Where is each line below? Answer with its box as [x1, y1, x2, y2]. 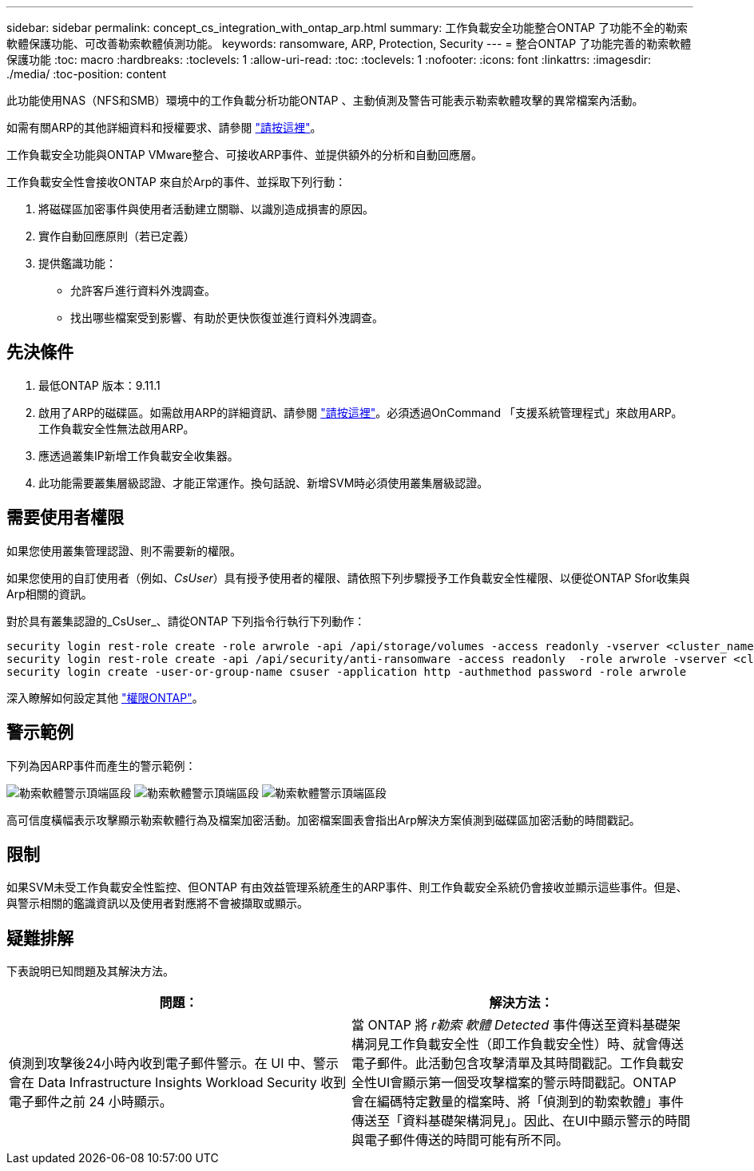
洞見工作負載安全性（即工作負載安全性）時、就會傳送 [364, 1036, 685, 1053]
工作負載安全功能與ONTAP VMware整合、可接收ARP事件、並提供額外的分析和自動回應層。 [6, 148, 483, 161]
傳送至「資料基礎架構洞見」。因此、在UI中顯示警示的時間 [351, 1113, 691, 1129]
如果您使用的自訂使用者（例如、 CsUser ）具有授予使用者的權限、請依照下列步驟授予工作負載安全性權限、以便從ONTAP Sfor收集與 [6, 570, 690, 585]
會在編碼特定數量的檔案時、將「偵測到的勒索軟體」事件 [351, 1094, 685, 1110]
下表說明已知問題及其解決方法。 [6, 964, 174, 978]
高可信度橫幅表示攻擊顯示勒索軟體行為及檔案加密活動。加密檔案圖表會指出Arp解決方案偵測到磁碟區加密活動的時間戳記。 [6, 812, 641, 827]
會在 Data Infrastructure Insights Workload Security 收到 [9, 1074, 347, 1091]
